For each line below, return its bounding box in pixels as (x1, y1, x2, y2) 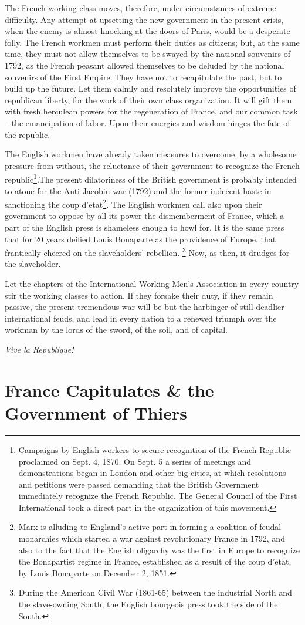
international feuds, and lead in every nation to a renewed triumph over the (5, 312, 277, 324)
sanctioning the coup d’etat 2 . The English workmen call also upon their (5, 197, 262, 210)
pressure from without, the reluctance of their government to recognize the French (5, 159, 300, 171)
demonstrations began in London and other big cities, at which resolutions (18, 467, 286, 479)
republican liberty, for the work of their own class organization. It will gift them (5, 93, 292, 106)
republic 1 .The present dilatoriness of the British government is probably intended (5, 171, 297, 185)
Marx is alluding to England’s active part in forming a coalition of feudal (18, 521, 282, 533)
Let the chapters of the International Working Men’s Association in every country (5, 278, 299, 290)
